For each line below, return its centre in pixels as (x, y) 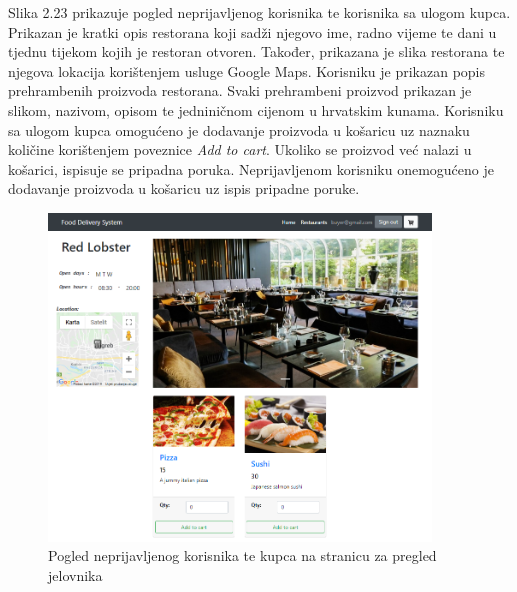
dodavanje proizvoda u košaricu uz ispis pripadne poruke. (184, 188)
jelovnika (75, 574)
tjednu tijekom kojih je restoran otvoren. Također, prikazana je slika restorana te (256, 51)
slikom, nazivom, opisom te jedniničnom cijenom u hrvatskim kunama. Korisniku (256, 109)
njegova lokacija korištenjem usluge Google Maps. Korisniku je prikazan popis (247, 70)
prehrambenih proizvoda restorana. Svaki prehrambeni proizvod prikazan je (240, 90)
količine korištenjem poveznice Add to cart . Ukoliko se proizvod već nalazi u (240, 149)
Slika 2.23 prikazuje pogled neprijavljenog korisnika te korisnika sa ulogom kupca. (259, 12)
